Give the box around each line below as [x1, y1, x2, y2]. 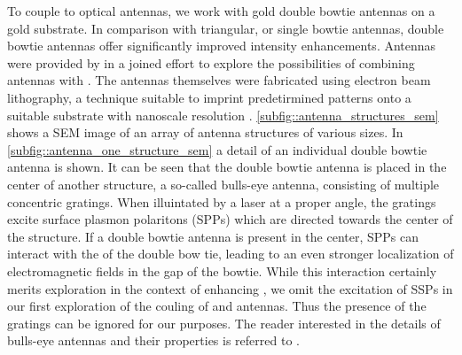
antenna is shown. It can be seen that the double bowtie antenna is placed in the [7, 158, 447, 176]
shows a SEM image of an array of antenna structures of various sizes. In [7, 123, 403, 142]
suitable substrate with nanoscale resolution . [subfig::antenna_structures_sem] [7, 105, 439, 124]
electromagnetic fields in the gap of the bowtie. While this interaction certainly [7, 261, 437, 280]
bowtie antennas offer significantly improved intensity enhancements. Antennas [7, 36, 436, 55]
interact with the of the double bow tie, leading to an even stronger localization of [7, 244, 454, 263]
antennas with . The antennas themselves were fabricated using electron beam [7, 71, 431, 89]
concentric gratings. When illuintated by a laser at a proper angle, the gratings [7, 192, 436, 211]
